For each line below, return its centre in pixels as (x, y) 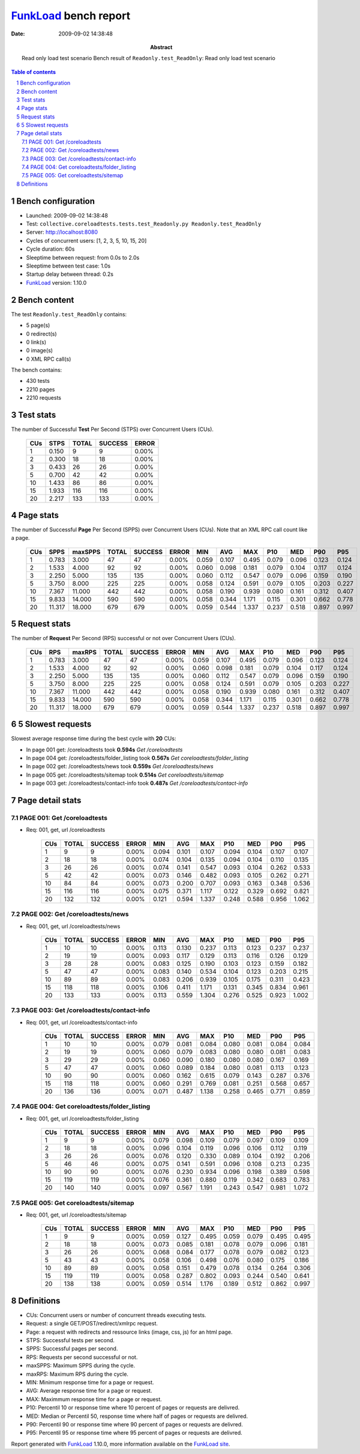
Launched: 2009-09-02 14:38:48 (67, 215)
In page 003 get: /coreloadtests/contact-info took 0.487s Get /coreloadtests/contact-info (137, 783)
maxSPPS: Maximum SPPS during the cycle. (80, 1366)
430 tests (38, 381)
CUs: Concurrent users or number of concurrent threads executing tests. (116, 1315)
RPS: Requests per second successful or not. (82, 1357)
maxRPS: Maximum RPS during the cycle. (77, 1374)
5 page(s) (38, 325)
